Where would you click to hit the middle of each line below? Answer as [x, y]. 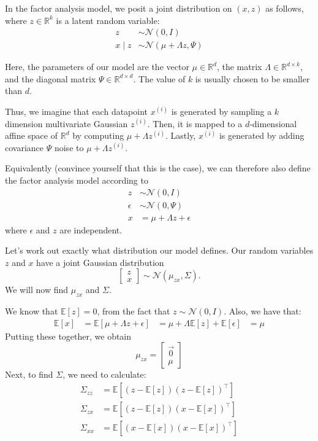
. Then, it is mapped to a [195, 123]
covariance [25, 147]
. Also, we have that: [263, 311]
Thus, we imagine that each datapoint [77, 111]
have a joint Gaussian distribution [100, 262]
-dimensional [273, 123]
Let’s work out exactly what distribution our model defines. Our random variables [159, 250]
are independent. [91, 229]
